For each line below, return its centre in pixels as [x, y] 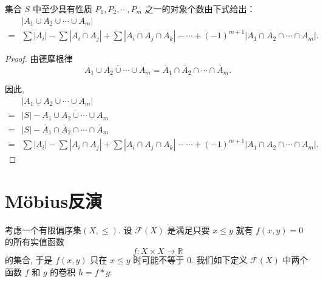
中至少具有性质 [62, 9]
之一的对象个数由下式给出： [200, 9]
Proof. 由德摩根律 [39, 59]
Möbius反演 [54, 200]
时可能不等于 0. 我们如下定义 [190, 259]
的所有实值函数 [35, 242]
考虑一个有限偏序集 [43, 229]
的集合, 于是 [29, 259]
